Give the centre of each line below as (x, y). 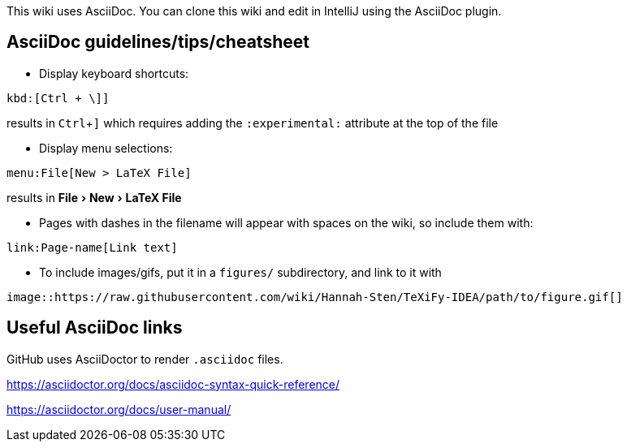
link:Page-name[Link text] (92, 247)
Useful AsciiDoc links (95, 328)
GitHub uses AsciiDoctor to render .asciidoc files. (145, 359)
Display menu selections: (106, 148)
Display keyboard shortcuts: (114, 73)
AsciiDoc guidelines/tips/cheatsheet (158, 42)
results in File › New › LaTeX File (94, 197)
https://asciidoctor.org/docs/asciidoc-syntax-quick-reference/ (173, 384)
